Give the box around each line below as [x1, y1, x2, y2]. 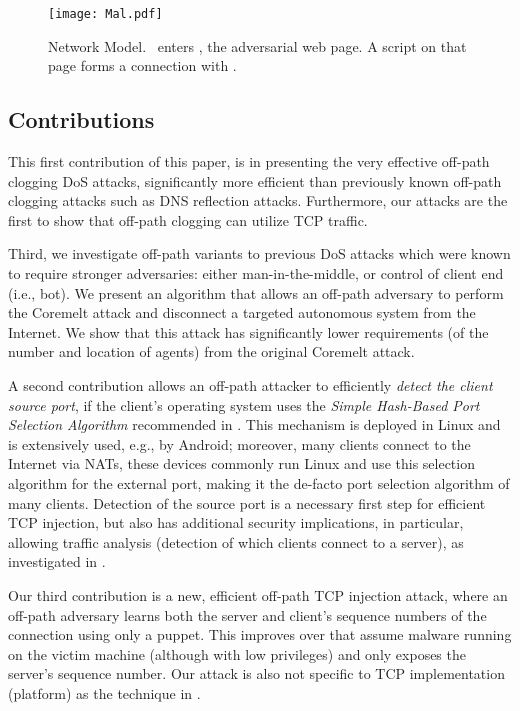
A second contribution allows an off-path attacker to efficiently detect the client [8, 374, 493, 395]
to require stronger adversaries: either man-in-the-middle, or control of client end [8, 263, 504, 284]
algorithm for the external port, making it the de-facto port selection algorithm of [8, 472, 510, 493]
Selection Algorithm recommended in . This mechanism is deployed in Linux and [8, 414, 501, 435]
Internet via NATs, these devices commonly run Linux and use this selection [8, 453, 475, 474]
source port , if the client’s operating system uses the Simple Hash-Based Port [8, 394, 480, 415]
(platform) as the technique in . [8, 682, 201, 703]
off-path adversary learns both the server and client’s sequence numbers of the [8, 604, 487, 625]
